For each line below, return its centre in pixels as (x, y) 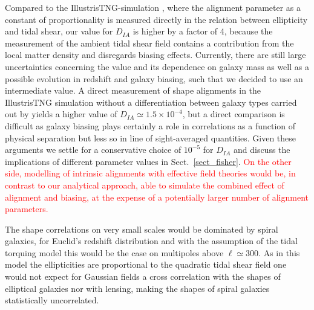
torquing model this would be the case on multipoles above (114, 252)
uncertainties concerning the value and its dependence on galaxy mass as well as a (157, 66)
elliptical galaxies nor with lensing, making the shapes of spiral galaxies (137, 288)
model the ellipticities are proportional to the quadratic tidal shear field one (146, 264)
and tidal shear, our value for (59, 31)
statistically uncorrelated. (52, 300)
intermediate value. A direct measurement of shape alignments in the (133, 90)
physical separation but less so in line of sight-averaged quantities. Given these (151, 137)
